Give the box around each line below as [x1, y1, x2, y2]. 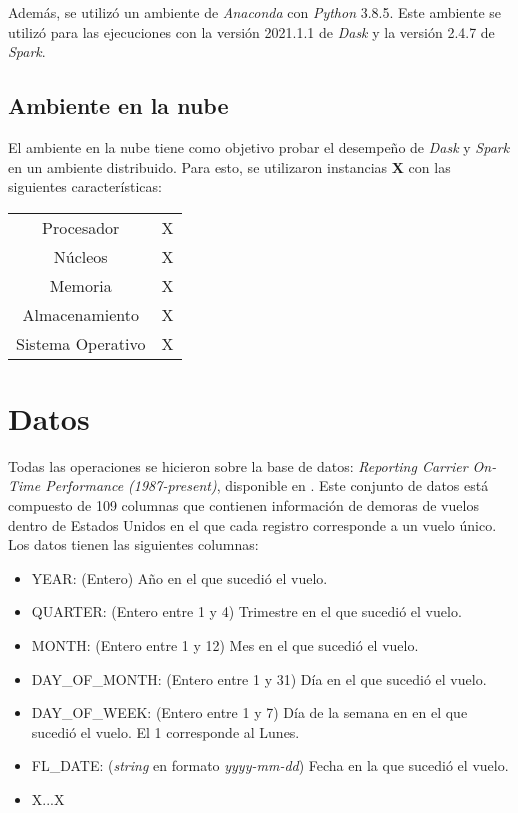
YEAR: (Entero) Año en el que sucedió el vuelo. [31, 567, 328, 588]
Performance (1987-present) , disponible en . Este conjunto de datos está [45, 475, 489, 496]
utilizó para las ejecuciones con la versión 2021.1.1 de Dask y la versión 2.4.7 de [8, 21, 495, 42]
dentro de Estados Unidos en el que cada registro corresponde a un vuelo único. [8, 514, 497, 535]
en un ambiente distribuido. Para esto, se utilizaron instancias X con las [8, 156, 451, 177]
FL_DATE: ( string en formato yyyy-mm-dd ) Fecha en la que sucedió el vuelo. [31, 755, 509, 776]
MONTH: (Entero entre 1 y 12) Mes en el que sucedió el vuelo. [31, 635, 419, 656]
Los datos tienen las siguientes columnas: [8, 534, 259, 555]
